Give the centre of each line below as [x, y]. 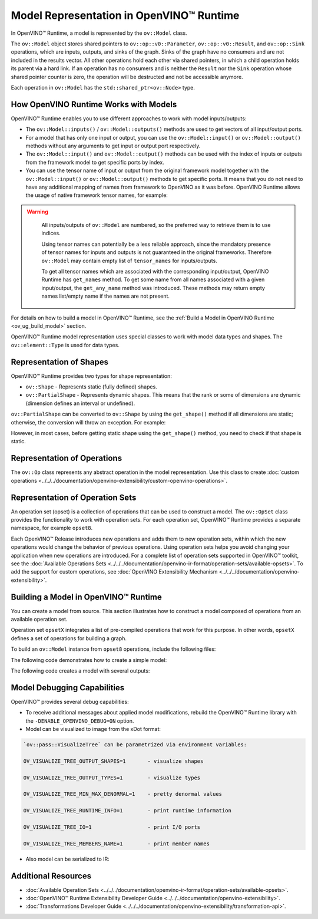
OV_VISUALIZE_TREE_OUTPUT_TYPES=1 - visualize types [112, 778]
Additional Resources [51, 876]
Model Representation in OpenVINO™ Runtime [125, 15]
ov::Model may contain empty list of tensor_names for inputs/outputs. [129, 261]
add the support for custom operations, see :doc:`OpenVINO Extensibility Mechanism [114, 572]
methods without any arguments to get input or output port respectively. [113, 146]
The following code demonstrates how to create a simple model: [89, 660]
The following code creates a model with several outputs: [80, 671]
